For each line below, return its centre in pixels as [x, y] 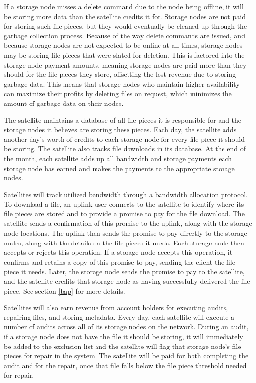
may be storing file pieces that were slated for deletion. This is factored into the [124, 54]
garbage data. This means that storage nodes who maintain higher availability [122, 84]
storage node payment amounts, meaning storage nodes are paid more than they [125, 64]
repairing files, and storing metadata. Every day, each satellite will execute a [119, 317]
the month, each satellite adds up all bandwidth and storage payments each [118, 158]
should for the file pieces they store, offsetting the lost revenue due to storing [120, 74]
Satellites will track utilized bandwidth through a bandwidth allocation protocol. [126, 194]
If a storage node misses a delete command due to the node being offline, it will [124, 6]
